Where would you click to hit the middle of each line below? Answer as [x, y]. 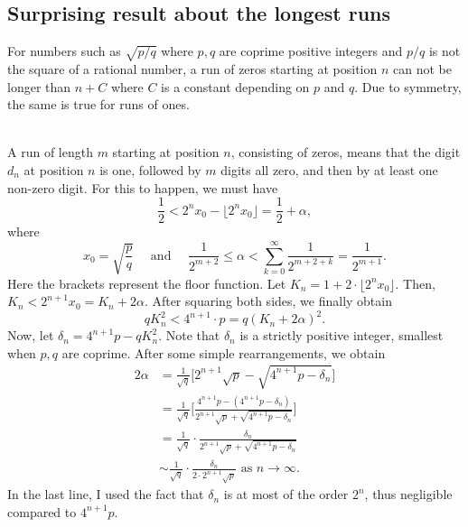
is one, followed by [150, 169]
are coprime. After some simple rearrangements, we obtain [224, 352]
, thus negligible [408, 494]
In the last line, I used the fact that [106, 494]
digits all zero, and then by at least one [329, 169]
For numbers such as [64, 51]
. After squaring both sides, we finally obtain [268, 301]
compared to [42, 511]
